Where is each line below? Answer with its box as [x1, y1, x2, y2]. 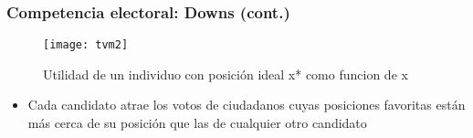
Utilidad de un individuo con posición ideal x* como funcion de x [43, 64, 408, 83]
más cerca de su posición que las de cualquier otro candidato [27, 113, 367, 133]
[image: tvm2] [43, 38, 129, 52]
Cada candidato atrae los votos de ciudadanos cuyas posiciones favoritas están [27, 95, 466, 114]
